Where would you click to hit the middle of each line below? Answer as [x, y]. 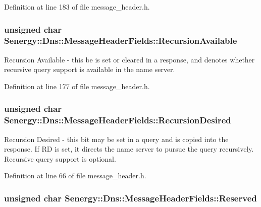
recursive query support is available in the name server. [90, 69]
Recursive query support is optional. [60, 158]
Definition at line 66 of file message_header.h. [75, 176]
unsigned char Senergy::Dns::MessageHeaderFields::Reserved [130, 198]
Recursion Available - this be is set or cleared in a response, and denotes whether [129, 59]
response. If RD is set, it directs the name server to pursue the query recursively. [129, 149]
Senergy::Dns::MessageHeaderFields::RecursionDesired [118, 120]
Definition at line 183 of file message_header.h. [77, 7]
